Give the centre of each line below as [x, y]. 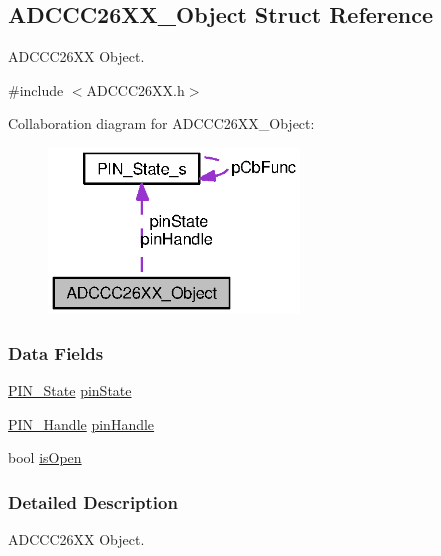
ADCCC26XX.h [135, 89]
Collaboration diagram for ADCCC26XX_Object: [161, 123]
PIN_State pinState [70, 390]
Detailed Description [93, 501]
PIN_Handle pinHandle [81, 423]
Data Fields [56, 352]
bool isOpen [45, 457]
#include [36, 89]
